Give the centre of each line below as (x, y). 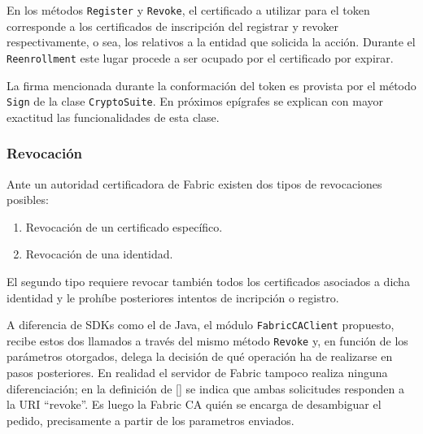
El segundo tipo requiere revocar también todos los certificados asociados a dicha (208, 281)
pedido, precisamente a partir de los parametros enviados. (150, 420)
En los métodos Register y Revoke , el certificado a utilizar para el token (188, 10)
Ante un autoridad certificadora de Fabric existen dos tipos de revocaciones (194, 183)
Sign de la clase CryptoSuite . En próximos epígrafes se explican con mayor (195, 101)
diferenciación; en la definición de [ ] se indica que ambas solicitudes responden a (205, 388)
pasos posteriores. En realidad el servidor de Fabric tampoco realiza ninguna (197, 373)
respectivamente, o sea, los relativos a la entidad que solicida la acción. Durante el (211, 42)
